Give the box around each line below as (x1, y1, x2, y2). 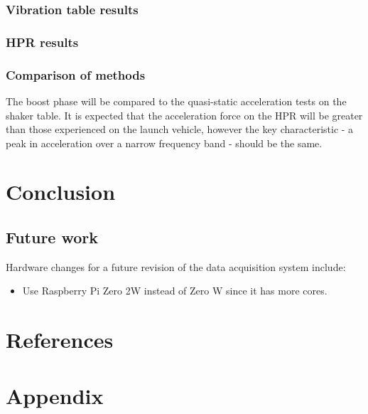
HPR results (6, 33, 79, 51)
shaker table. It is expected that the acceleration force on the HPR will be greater (6, 107, 363, 122)
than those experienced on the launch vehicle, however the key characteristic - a (6, 122, 354, 137)
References (6, 325, 114, 354)
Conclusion (6, 177, 116, 206)
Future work (6, 226, 99, 248)
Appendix (6, 381, 104, 410)
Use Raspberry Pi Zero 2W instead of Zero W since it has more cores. (22, 283, 328, 298)
